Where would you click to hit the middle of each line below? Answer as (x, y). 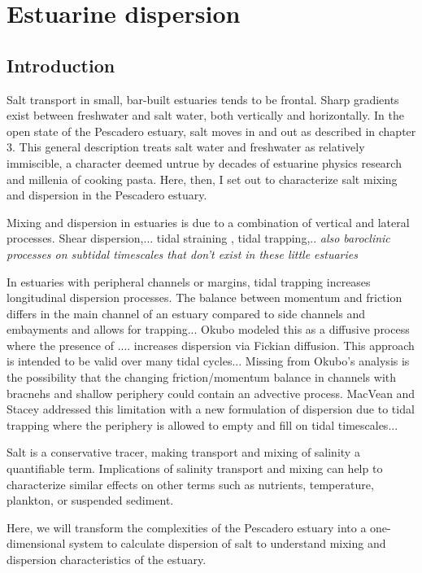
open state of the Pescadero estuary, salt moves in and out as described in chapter (211, 131)
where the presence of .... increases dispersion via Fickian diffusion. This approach (211, 345)
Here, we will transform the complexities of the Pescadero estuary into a (187, 527)
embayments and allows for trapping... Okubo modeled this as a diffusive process (208, 329)
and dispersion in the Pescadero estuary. (107, 195)
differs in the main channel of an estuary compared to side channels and (186, 313)
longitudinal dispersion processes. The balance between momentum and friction (204, 297)
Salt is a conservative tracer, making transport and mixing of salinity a (183, 452)
